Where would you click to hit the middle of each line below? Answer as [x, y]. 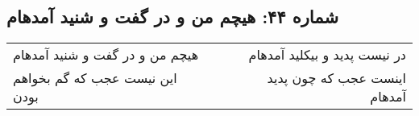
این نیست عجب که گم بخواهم [95, 78]
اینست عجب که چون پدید [336, 78]
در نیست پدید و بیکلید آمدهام [327, 55]
